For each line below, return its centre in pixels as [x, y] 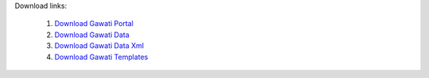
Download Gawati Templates [101, 57]
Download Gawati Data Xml [99, 46]
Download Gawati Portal [94, 24]
